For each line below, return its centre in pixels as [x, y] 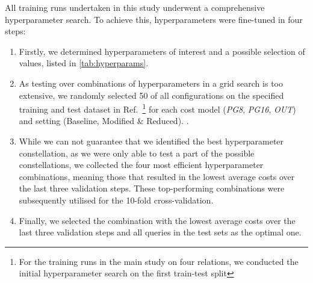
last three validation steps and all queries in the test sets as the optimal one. [160, 232]
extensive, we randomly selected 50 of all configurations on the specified [151, 95]
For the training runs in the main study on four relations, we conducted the [159, 261]
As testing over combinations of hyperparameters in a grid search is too [151, 83]
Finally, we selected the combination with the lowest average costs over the [157, 220]
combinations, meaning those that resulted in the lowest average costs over [157, 176]
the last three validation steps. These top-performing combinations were [152, 188]
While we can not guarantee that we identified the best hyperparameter [151, 141]
